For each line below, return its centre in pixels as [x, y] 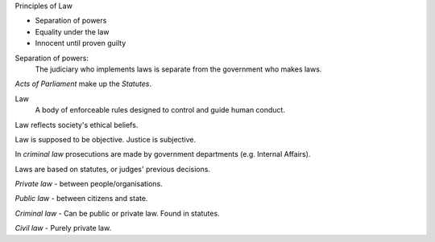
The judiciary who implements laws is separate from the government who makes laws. [178, 69]
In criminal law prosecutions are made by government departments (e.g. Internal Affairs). [163, 154]
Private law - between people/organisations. [89, 184]
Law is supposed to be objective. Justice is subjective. [106, 139]
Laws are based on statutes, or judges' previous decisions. [113, 169]
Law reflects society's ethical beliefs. [77, 125]
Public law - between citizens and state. [81, 199]
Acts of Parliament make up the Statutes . [83, 84]
